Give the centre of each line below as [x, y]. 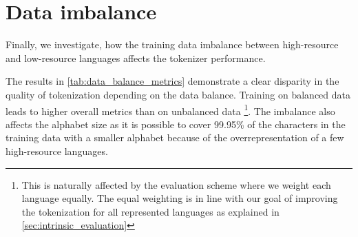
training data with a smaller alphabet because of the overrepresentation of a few [175, 137]
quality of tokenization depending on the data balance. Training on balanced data [178, 94]
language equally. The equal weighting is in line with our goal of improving [180, 198]
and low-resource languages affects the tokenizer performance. [136, 58]
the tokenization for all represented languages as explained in [150, 211]
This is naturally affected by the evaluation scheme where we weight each [176, 184]
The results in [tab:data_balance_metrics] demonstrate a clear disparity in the [172, 81]
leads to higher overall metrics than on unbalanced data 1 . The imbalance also [170, 110]
